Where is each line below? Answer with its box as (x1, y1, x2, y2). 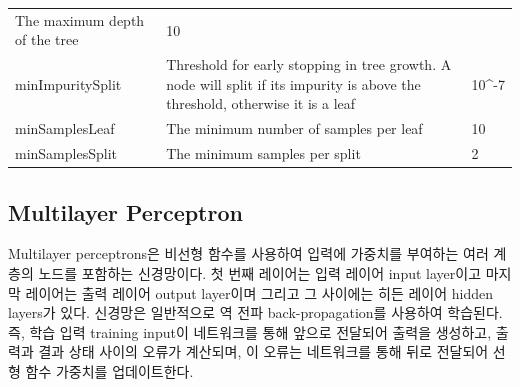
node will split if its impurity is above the (166, 73, 421, 94)
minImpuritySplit (15, 73, 122, 94)
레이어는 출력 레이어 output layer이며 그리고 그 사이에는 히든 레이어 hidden (25, 282, 493, 303)
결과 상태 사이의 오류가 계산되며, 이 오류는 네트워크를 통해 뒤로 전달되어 (38, 341, 489, 362)
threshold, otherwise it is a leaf (166, 93, 356, 114)
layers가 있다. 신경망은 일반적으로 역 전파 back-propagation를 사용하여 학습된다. (8, 302, 503, 323)
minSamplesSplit (15, 143, 117, 164)
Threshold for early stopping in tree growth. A (166, 54, 452, 75)
